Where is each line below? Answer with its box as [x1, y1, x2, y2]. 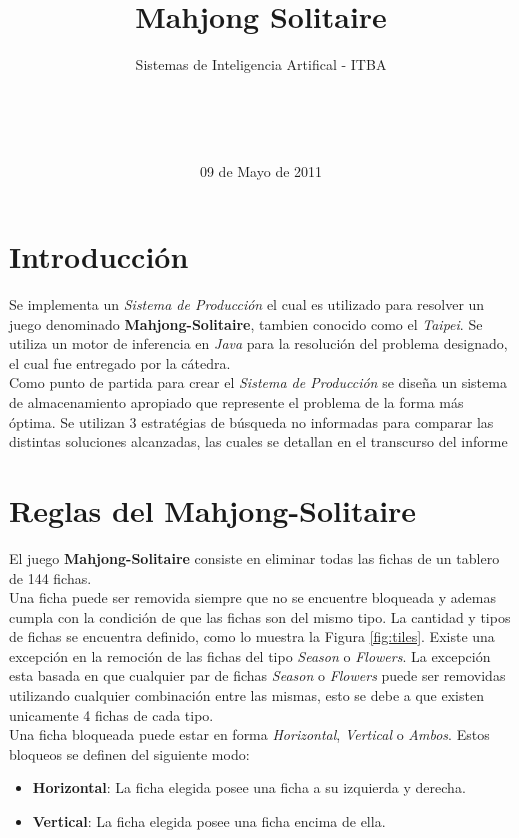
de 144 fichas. [9, 567, 92, 588]
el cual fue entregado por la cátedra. [9, 352, 231, 373]
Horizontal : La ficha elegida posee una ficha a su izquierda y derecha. [32, 777, 466, 798]
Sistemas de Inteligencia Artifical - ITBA [135, 54, 387, 75]
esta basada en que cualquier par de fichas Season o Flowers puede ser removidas [9, 665, 506, 686]
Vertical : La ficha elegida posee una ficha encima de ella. [32, 811, 386, 832]
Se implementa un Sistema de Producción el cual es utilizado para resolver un [9, 294, 485, 315]
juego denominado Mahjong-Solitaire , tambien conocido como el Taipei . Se [9, 313, 483, 334]
